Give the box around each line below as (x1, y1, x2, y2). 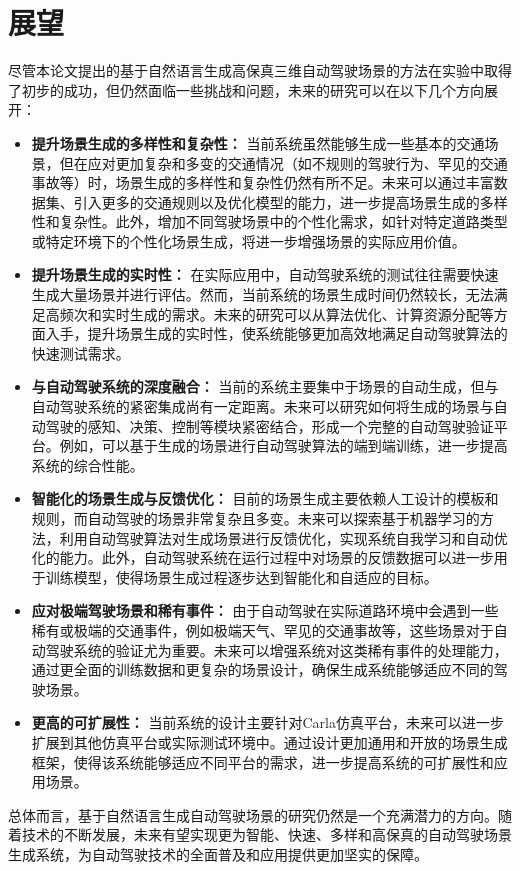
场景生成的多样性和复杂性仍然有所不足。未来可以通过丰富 (115, 172, 494, 193)
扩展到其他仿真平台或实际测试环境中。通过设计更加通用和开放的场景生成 (31, 731, 508, 752)
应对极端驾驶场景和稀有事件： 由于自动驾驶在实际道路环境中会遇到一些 (31, 600, 499, 621)
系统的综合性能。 (31, 454, 144, 475)
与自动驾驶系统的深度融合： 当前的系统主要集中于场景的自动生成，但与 (31, 376, 499, 397)
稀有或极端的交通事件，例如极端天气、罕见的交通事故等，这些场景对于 (31, 619, 494, 640)
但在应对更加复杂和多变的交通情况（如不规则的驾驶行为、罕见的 (59, 152, 480, 173)
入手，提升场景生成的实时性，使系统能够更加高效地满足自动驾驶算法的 (45, 323, 508, 344)
